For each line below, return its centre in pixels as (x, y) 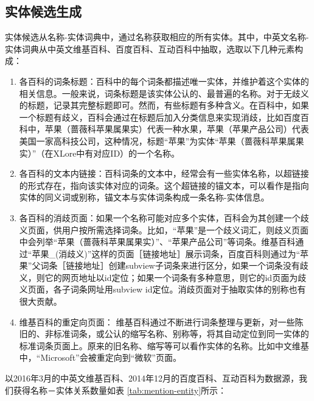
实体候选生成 (43, 11)
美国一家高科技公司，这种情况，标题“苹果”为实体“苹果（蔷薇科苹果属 (157, 140)
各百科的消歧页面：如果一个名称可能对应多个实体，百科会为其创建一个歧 (164, 217)
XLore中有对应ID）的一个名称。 (117, 153)
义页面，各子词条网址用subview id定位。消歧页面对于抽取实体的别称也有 (162, 289)
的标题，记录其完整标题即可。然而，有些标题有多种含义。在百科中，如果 (164, 105)
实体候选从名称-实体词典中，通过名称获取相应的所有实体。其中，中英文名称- (157, 37)
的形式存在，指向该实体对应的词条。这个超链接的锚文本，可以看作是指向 (164, 185)
